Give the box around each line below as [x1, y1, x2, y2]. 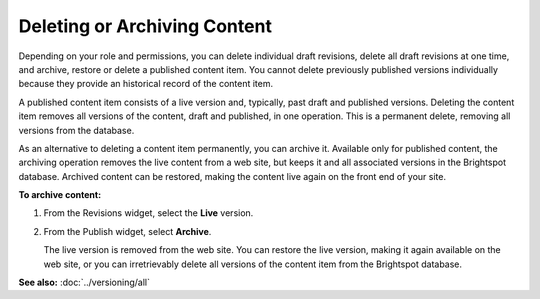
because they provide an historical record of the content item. [18, 78, 274, 90]
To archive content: [18, 189, 102, 201]
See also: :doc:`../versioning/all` [18, 276, 150, 289]
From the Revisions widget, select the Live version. [43, 207, 254, 219]
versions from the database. [18, 124, 135, 136]
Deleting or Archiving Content [18, 15, 272, 37]
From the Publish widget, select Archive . [43, 225, 212, 237]
